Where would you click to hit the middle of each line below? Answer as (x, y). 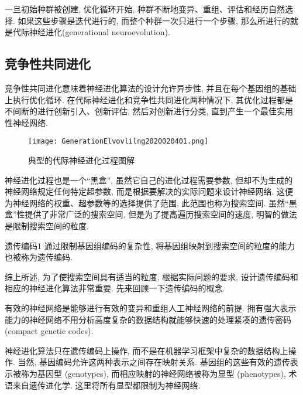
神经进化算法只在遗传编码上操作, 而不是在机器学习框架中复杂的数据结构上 (147, 350)
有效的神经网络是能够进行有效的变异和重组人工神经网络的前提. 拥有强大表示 (151, 307)
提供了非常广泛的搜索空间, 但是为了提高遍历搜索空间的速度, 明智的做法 (161, 214)
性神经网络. (26, 122)
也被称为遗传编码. (39, 257)
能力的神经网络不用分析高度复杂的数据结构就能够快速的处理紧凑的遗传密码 (148, 319)
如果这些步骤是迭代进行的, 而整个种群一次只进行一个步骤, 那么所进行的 (154, 20)
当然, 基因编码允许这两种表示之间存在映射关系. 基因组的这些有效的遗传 (154, 362)
